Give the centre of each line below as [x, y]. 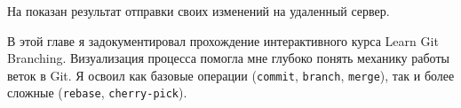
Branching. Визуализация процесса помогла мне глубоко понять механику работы [228, 58]
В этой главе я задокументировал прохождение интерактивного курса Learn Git [223, 40]
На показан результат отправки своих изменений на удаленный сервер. [199, 11]
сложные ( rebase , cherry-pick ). [97, 93]
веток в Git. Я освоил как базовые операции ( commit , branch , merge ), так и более [231, 75]
